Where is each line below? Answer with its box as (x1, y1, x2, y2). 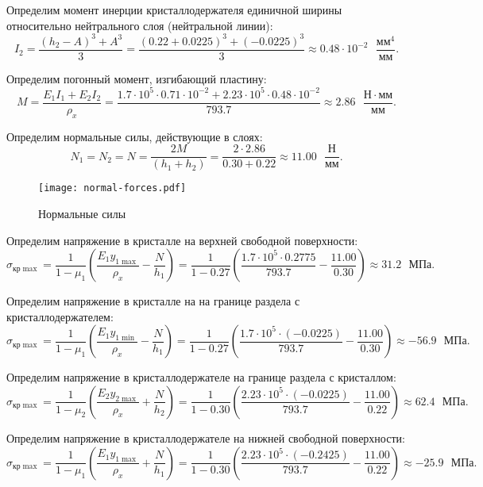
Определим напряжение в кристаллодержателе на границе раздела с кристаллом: (6, 369, 396, 385)
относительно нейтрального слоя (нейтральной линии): (6, 17, 273, 33)
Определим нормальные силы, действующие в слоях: (6, 128, 263, 144)
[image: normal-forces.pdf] (38, 182, 187, 194)
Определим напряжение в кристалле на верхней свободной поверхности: (6, 232, 358, 248)
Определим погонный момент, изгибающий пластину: (6, 70, 267, 86)
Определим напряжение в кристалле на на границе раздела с (6, 293, 300, 309)
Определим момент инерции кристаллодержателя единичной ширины (6, 2, 342, 17)
